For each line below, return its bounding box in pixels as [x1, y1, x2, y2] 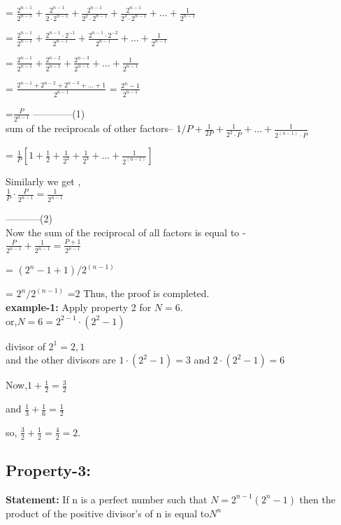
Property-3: [6, 459, 91, 481]
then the [299, 491, 335, 506]
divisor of [6, 338, 45, 353]
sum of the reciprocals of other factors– [6, 121, 173, 136]
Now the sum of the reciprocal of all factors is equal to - [6, 224, 246, 239]
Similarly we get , [6, 174, 81, 189]
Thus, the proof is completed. [83, 286, 210, 301]
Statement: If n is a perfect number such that [6, 491, 208, 506]
